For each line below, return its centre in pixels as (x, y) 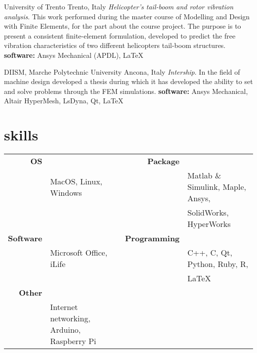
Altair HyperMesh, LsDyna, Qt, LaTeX (64, 101)
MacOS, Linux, (76, 181)
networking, (70, 318)
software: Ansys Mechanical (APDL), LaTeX (74, 55)
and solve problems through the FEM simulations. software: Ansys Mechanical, (126, 91)
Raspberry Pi (73, 341)
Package (164, 161)
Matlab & (204, 176)
